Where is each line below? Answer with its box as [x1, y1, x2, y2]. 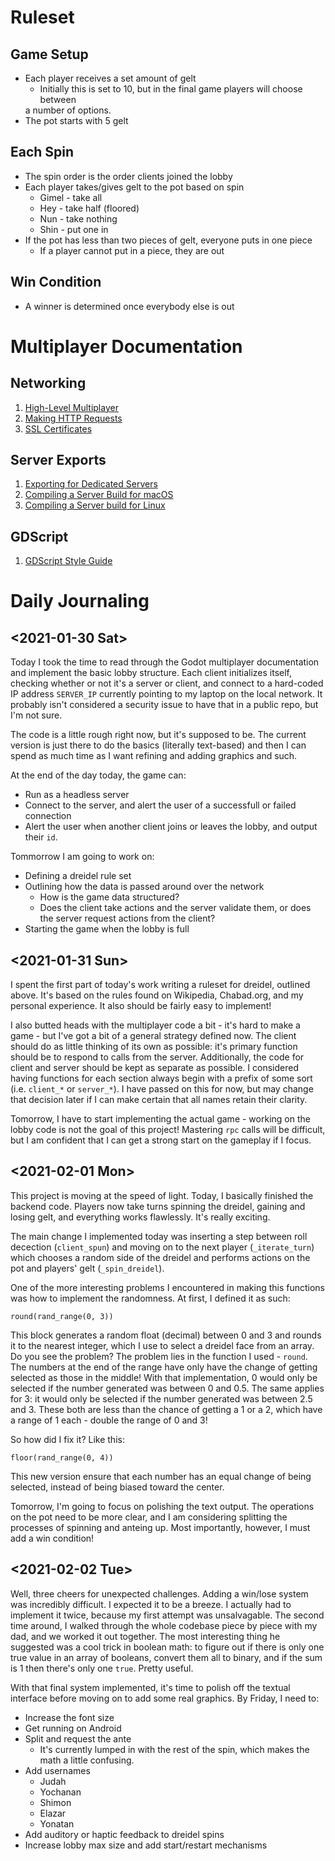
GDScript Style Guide [24, 555, 113, 567]
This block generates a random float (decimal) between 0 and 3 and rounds [10, 1329, 322, 1341]
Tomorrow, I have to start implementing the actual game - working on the [10, 1113, 311, 1125]
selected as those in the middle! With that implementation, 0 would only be [10, 1371, 318, 1383]
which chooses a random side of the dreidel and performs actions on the [10, 1251, 311, 1263]
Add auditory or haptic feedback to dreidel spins [24, 1828, 225, 1840]
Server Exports [10, 452, 107, 469]
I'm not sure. [10, 709, 63, 721]
